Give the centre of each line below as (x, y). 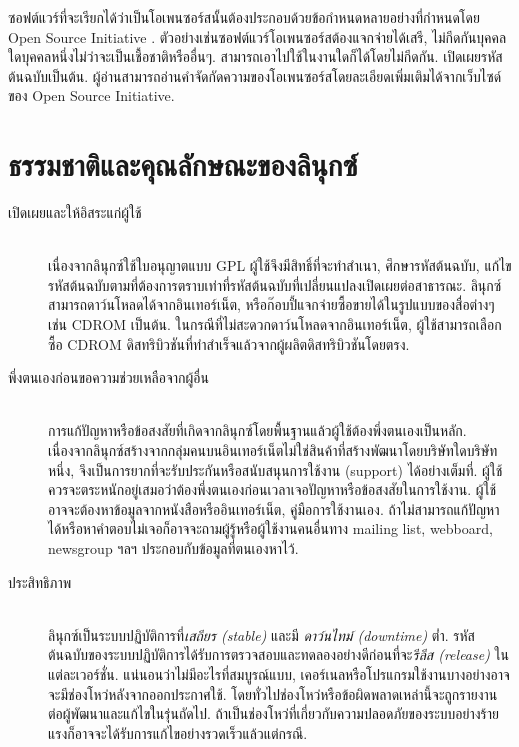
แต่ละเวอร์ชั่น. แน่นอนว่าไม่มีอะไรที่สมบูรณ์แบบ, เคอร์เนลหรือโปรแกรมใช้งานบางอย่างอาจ (279, 673)
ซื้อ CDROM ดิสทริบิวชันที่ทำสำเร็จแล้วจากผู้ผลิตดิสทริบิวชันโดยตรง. (229, 343)
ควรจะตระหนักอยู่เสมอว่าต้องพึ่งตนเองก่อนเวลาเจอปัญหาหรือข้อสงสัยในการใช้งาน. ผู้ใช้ (272, 489)
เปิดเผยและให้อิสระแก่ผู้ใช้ (75, 212)
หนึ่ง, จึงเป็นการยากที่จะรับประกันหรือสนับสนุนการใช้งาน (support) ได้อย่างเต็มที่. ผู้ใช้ (275, 469)
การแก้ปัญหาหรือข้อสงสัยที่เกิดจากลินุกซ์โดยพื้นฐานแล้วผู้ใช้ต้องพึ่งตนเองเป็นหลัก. (257, 430)
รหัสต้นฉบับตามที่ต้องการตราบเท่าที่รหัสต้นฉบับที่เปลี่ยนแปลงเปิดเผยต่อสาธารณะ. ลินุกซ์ (275, 284)
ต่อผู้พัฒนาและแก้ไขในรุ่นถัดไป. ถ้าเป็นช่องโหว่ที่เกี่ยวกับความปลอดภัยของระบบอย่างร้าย (273, 713)
